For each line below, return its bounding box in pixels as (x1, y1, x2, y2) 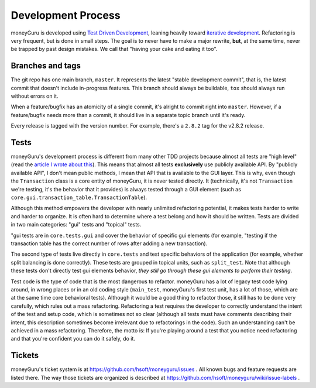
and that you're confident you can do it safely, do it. (11, 335, 136, 342)
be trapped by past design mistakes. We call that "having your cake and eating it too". (11, 46, 218, 53)
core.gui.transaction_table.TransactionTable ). (11, 194, 147, 201)
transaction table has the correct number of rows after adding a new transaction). (11, 240, 208, 247)
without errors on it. (11, 92, 59, 99)
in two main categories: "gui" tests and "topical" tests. (11, 221, 142, 228)
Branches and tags (11, 61, 81, 71)
